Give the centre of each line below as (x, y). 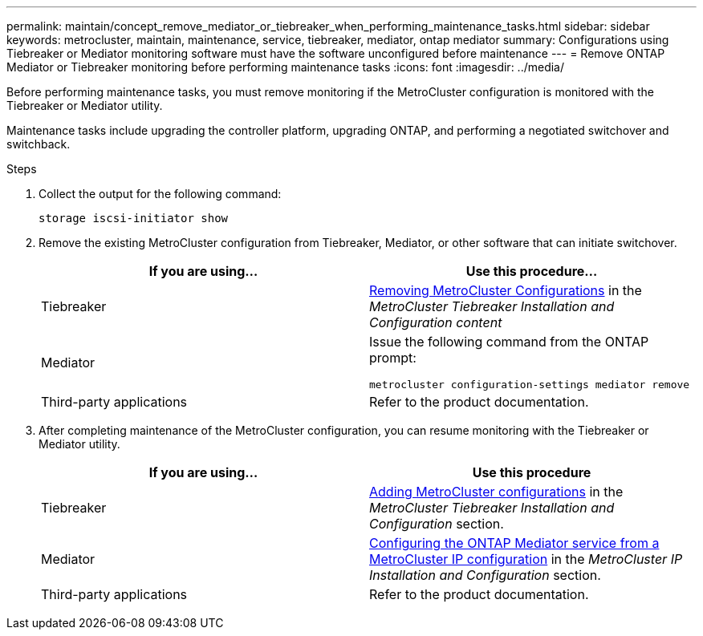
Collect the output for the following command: (160, 194)
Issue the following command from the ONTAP (509, 342)
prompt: (393, 358)
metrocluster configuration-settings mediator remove (530, 385)
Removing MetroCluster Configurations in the (506, 290)
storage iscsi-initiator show (134, 218)
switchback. (39, 144)
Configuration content (436, 322)
